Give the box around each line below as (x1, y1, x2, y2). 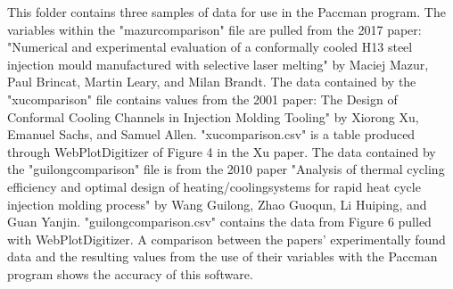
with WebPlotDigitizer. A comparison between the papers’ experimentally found (7, 229, 446, 248)
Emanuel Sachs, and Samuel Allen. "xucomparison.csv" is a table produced (7, 125, 416, 144)
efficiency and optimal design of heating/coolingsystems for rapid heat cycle (7, 177, 421, 195)
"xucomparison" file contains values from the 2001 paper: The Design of (7, 89, 398, 108)
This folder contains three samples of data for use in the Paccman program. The (7, 3, 446, 21)
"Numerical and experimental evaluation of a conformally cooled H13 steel (7, 37, 413, 56)
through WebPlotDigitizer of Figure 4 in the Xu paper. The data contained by (7, 142, 436, 161)
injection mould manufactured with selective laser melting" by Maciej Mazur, (7, 54, 429, 73)
